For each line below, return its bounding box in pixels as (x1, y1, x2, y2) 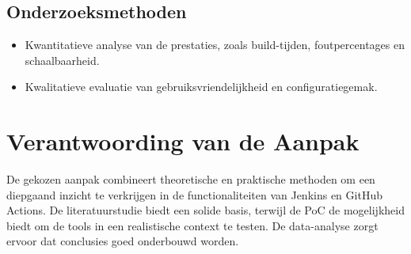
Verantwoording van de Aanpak (6, 125, 360, 157)
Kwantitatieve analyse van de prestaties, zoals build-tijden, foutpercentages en (25, 36, 405, 53)
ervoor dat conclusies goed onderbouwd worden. (6, 233, 239, 249)
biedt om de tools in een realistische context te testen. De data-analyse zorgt (6, 217, 379, 233)
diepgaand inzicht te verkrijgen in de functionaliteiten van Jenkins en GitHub (6, 186, 382, 203)
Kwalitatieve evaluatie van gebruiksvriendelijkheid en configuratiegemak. (25, 78, 378, 95)
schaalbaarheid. (25, 51, 100, 68)
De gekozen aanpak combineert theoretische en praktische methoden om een (6, 171, 375, 188)
